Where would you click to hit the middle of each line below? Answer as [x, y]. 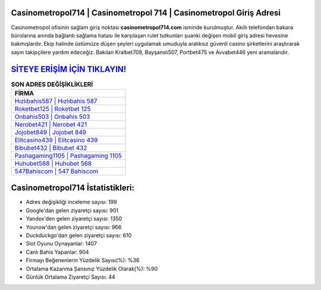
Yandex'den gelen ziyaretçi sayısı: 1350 [74, 219]
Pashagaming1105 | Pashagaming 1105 [68, 156]
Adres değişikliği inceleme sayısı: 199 [71, 202]
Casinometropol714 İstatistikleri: [73, 188]
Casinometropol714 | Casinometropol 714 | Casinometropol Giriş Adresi [146, 13]
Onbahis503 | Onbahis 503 [52, 116]
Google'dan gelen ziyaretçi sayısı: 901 [72, 210]
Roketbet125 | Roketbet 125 [53, 109]
